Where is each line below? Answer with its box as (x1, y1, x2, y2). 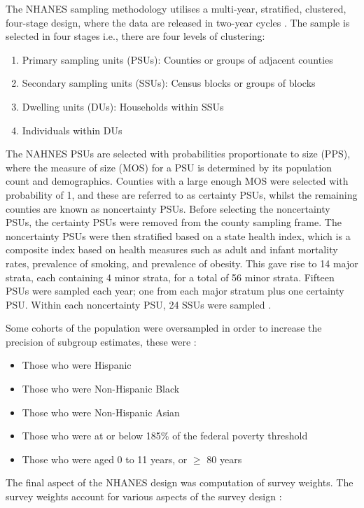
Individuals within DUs (22, 122, 122, 137)
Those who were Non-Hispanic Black (22, 381, 180, 396)
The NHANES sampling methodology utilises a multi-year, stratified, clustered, (6, 1, 346, 15)
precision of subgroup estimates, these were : (6, 334, 197, 348)
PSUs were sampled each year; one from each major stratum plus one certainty (6, 283, 344, 298)
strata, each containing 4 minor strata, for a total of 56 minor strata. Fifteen (6, 269, 335, 284)
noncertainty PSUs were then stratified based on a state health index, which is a (6, 228, 351, 243)
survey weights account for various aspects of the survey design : (6, 489, 282, 504)
